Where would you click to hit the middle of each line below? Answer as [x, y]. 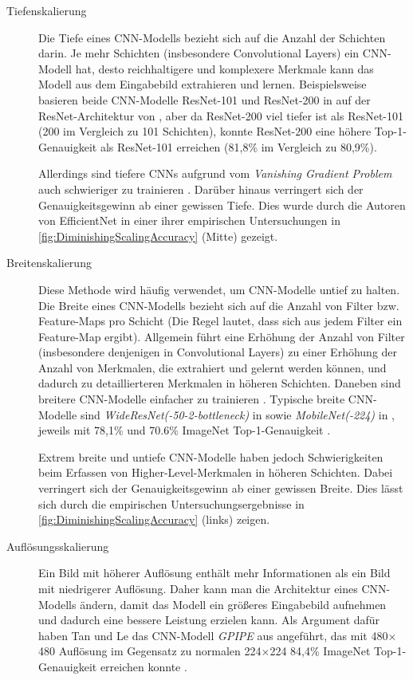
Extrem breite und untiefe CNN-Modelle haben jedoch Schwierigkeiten [211, 456]
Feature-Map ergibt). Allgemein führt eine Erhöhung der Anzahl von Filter [222, 336]
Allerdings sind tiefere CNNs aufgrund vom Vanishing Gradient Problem [215, 173]
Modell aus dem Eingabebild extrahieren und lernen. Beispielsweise [203, 84]
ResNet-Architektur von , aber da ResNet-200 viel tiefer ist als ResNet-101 [221, 115]
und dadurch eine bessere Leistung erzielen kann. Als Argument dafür [209, 620]
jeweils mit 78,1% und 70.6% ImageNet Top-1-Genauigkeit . [185, 430]
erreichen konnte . [144, 666]
